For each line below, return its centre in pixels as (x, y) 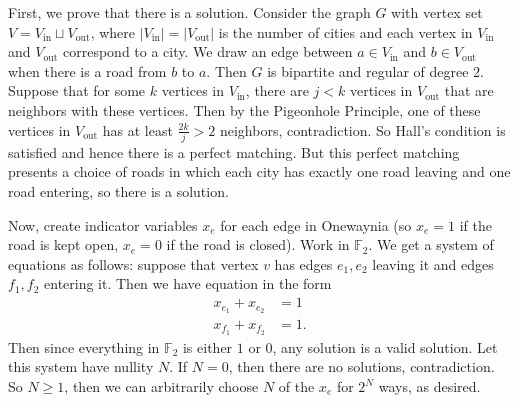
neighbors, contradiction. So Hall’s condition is (362, 129)
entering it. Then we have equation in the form (188, 283)
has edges (303, 263)
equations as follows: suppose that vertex (133, 263)
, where (113, 31)
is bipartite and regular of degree (368, 70)
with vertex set (437, 12)
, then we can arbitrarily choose (161, 386)
